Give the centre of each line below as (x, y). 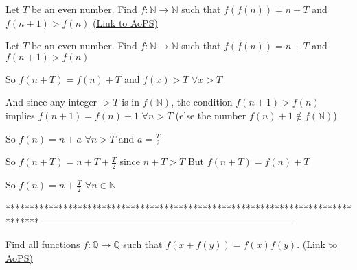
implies (20, 115)
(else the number (211, 115)
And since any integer (51, 102)
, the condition (202, 102)
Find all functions (43, 244)
